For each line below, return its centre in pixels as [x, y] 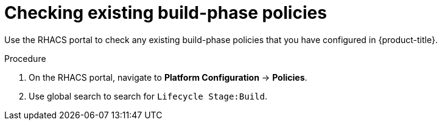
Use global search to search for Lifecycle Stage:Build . [148, 96]
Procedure [25, 58]
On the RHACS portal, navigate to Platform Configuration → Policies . [168, 77]
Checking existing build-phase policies [166, 13]
